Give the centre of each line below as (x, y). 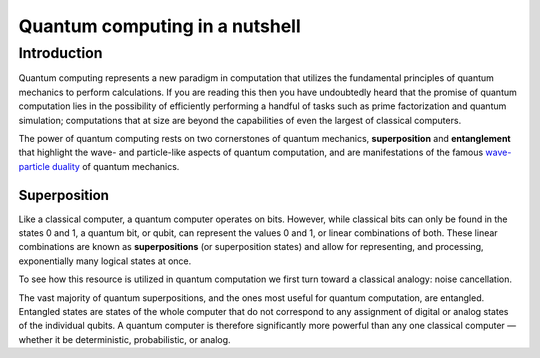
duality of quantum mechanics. (115, 166)
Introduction (60, 53)
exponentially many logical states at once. (105, 261)
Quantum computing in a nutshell (160, 26)
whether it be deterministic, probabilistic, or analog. (124, 339)
